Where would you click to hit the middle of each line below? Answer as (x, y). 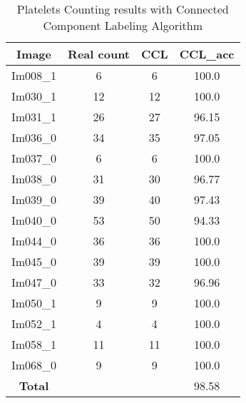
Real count (99, 54)
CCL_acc (207, 54)
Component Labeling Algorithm (123, 25)
